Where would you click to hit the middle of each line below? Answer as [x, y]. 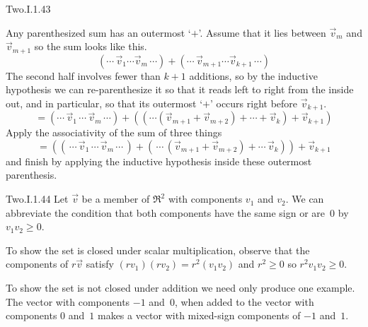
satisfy [100, 264]
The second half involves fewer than [83, 75]
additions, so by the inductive [253, 75]
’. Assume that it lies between [262, 32]
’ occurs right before [254, 103]
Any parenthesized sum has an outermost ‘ [98, 32]
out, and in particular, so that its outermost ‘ [104, 103]
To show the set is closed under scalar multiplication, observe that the [158, 250]
